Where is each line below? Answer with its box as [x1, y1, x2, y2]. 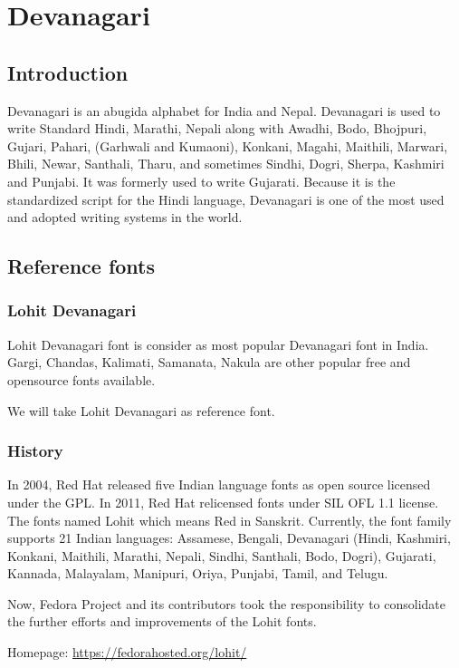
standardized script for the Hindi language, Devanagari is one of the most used [7, 189, 445, 208]
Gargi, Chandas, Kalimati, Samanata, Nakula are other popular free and [7, 353, 411, 372]
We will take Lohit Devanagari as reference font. [7, 401, 275, 420]
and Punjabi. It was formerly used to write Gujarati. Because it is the [7, 171, 396, 190]
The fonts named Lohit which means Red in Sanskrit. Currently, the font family [7, 510, 452, 529]
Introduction [7, 58, 129, 86]
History [7, 440, 63, 462]
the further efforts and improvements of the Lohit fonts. [7, 612, 317, 631]
